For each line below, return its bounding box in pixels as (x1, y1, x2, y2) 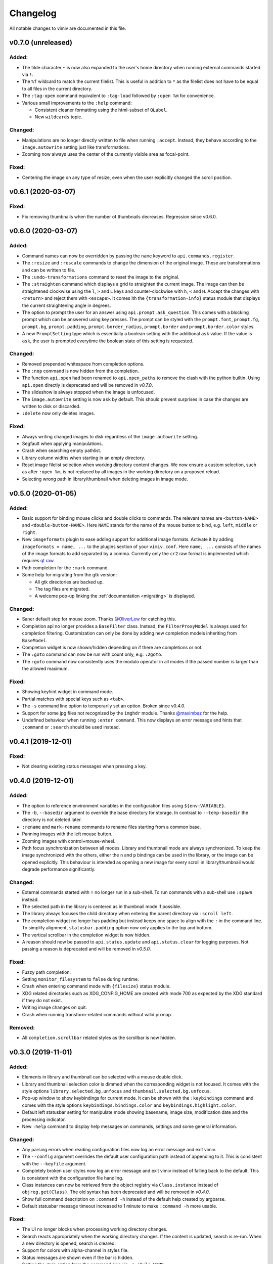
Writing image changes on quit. (22, 1004, 87, 1011)
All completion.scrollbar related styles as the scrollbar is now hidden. (22, 1034, 176, 1041)
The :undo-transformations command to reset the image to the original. (22, 274, 179, 280)
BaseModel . (22, 637, 48, 643)
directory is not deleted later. (22, 817, 82, 823)
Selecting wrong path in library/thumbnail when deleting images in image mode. (22, 476, 189, 482)
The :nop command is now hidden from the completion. (22, 368, 139, 374)
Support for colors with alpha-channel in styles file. (22, 1247, 129, 1253)
